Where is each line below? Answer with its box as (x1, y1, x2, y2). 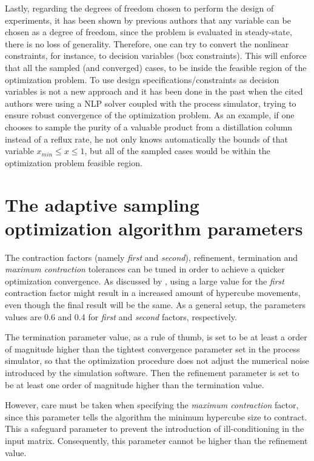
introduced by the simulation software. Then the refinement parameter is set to (5, 366, 299, 379)
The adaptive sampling (5, 192, 199, 217)
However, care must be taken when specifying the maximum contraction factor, (5, 399, 299, 411)
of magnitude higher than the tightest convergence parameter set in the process (5, 342, 300, 355)
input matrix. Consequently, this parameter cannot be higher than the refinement (5, 434, 308, 446)
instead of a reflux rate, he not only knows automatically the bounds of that (5, 132, 289, 145)
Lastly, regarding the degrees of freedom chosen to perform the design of (5, 2, 274, 14)
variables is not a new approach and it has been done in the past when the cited (5, 85, 303, 98)
